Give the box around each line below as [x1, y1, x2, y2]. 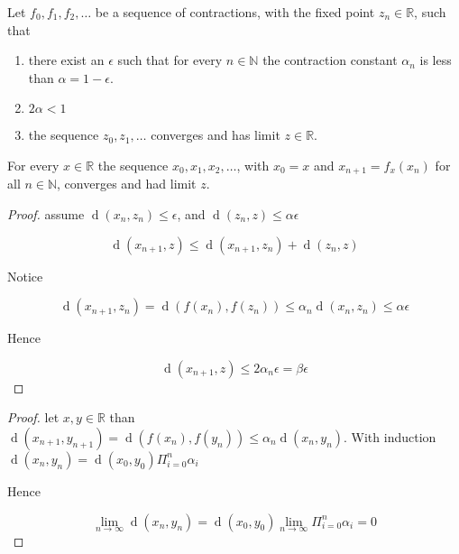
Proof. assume [7, 205, 85, 224]
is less [419, 51, 452, 69]
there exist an [28, 51, 105, 69]
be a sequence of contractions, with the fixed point [95, 3, 375, 21]
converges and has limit [151, 125, 280, 144]
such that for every [117, 51, 223, 69]
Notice [7, 266, 43, 285]
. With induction [344, 427, 436, 446]
